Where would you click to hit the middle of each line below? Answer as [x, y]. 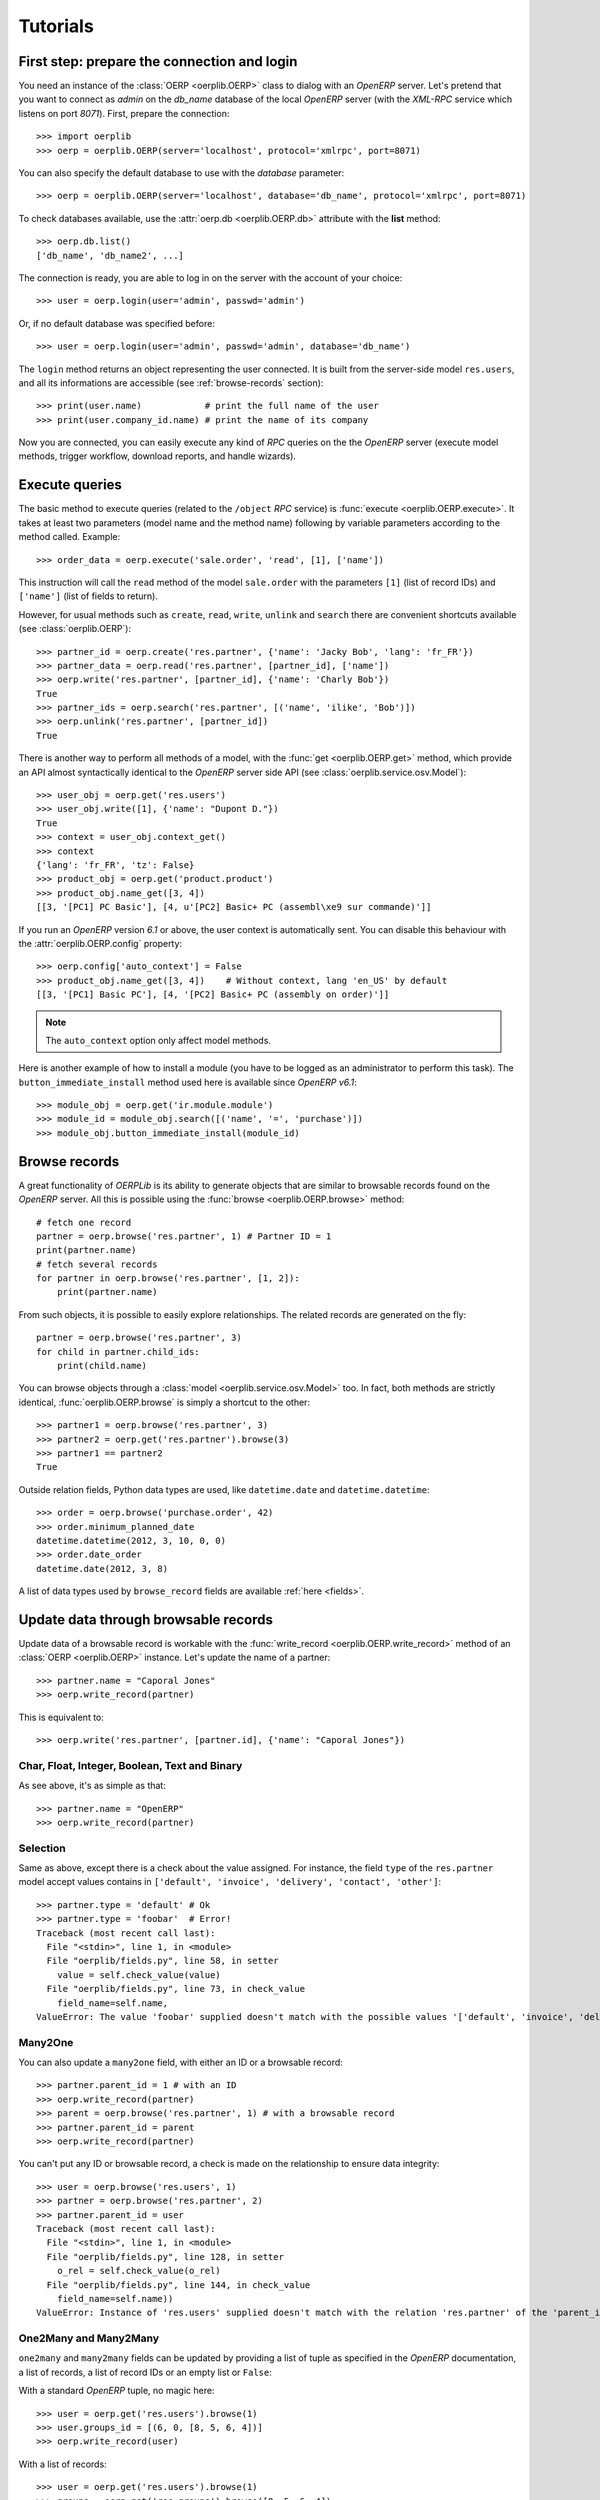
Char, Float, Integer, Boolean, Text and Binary [130, 1765]
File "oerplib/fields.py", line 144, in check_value [178, 2284]
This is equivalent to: [61, 1717]
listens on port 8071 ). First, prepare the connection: [124, 113]
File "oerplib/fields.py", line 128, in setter [165, 2256]
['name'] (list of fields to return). [88, 596]
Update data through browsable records [146, 1619]
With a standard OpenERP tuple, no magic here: [116, 2391]
